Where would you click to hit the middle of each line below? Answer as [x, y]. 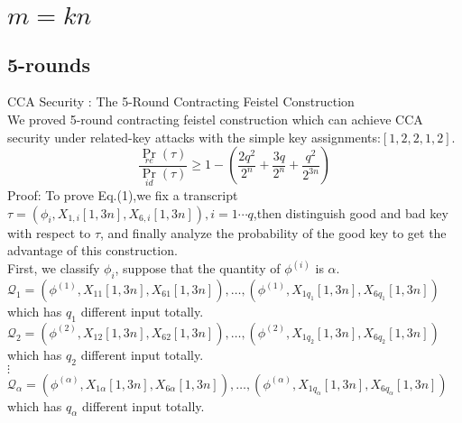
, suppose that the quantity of [198, 268]
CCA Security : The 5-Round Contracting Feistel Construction [181, 101]
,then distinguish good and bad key [351, 212]
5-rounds [49, 64]
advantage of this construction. [92, 250]
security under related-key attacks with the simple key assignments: [194, 137]
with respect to [49, 232]
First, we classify [54, 268]
